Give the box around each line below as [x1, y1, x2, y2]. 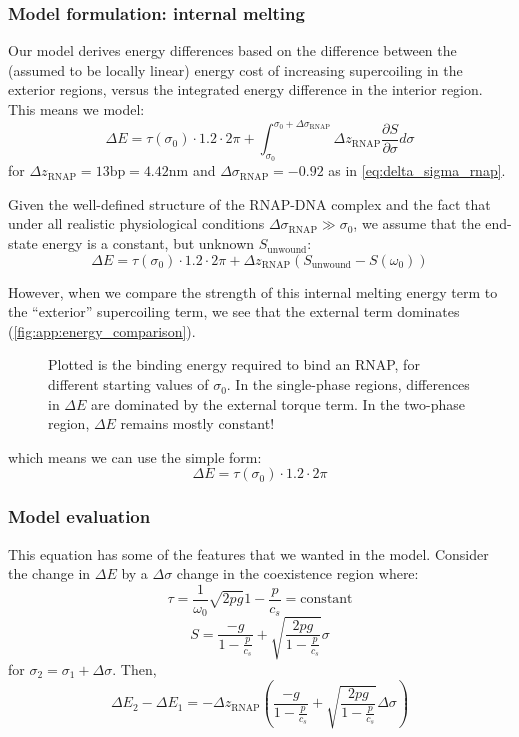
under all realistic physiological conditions [8, 213, 265, 234]
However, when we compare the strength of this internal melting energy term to [8, 281, 498, 302]
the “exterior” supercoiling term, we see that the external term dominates [8, 301, 460, 322]
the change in [8, 563, 91, 584]
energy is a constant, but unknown [42, 233, 255, 254]
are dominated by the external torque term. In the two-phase [91, 393, 465, 414]
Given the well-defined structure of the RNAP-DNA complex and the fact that [8, 193, 491, 214]
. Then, [112, 658, 157, 679]
